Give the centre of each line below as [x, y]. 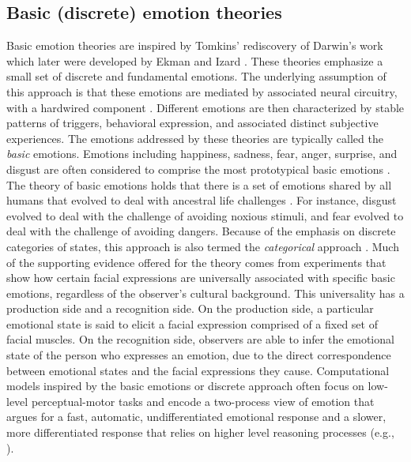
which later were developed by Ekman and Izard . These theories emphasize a [195, 60]
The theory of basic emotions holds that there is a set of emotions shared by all [199, 184]
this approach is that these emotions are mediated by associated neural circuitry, [202, 91]
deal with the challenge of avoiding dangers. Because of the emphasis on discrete [201, 231]
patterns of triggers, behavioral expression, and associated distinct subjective [192, 123]
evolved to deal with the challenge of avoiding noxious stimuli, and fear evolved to [205, 215]
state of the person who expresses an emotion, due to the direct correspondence [199, 355]
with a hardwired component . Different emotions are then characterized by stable [205, 107]
